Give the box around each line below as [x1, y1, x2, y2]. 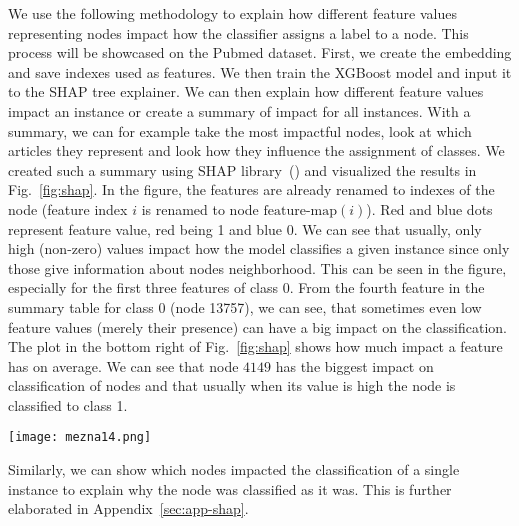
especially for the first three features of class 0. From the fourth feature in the [8, 277, 485, 298]
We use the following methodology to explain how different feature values [8, 3, 458, 23]
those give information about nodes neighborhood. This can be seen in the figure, [8, 257, 507, 278]
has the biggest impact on [275, 355, 434, 376]
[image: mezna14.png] [8, 430, 152, 445]
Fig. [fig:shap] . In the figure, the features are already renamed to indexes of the [8, 179, 495, 200]
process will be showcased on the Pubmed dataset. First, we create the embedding [8, 42, 512, 63]
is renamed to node [141, 198, 259, 219]
